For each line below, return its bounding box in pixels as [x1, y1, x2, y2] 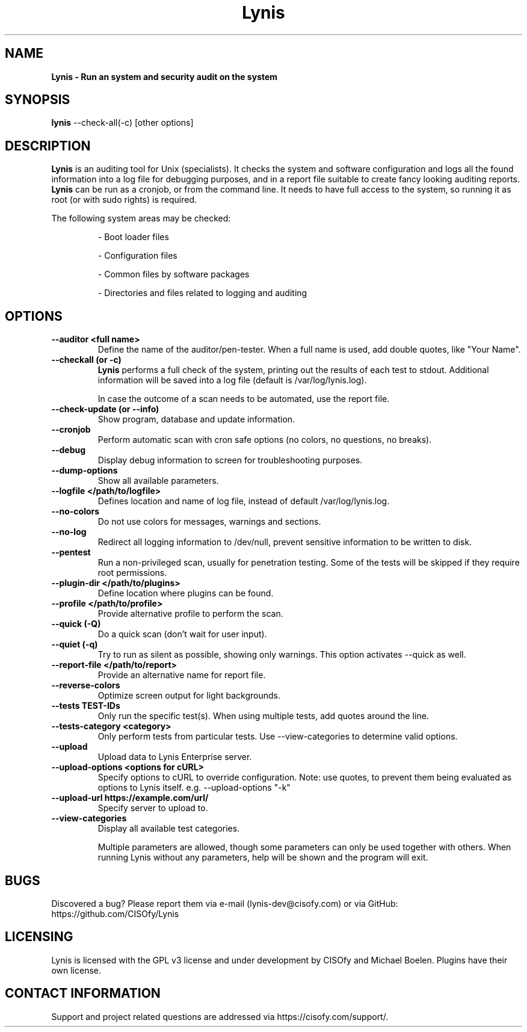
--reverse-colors [51, 680, 120, 691]
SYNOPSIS [5, 92, 70, 108]
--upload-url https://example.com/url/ [51, 793, 209, 803]
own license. [51, 965, 101, 975]
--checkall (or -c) [51, 354, 122, 365]
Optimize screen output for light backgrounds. [97, 690, 280, 701]
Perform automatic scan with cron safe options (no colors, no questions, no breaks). [97, 434, 432, 445]
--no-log [51, 527, 87, 537]
